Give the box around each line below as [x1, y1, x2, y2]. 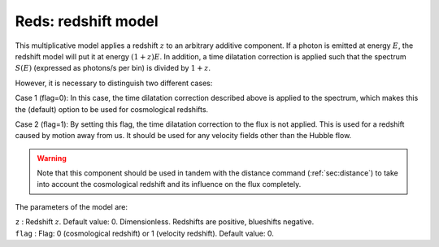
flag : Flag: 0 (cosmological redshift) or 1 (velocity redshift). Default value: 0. [15, 228, 274, 238]
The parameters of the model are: [15, 201, 128, 211]
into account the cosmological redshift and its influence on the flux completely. [37, 180, 302, 189]
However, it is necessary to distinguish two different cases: [15, 78, 213, 88]
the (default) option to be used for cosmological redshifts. [15, 104, 209, 114]
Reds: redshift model [15, 12, 159, 30]
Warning [37, 153, 67, 162]
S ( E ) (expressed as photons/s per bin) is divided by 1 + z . [15, 63, 211, 73]
